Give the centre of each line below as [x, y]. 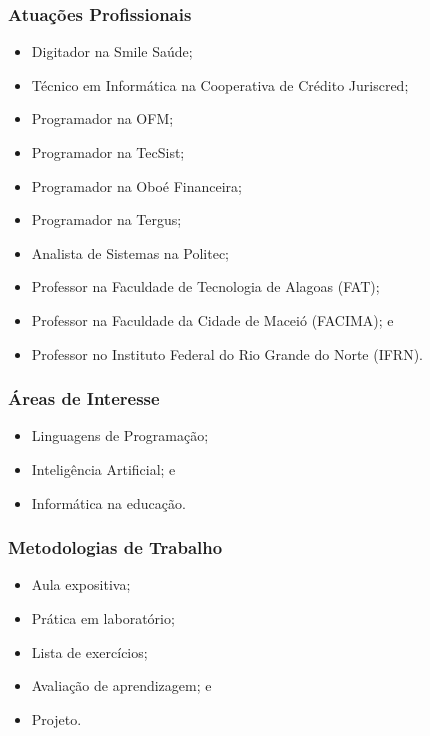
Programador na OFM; [102, 118]
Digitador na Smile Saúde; [112, 51]
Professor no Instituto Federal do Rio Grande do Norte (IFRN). [227, 353]
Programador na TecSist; [108, 152]
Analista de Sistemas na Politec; [130, 252]
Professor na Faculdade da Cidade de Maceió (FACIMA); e [212, 319]
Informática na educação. [108, 502]
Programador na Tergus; [106, 219]
